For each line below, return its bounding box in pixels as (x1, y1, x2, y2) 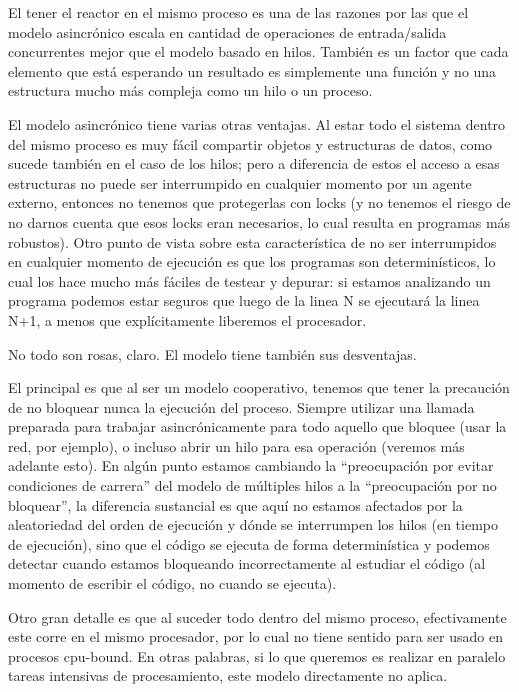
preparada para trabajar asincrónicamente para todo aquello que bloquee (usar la (8, 416, 507, 437)
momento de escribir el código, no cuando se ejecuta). (8, 573, 337, 594)
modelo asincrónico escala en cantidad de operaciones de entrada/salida (8, 21, 447, 42)
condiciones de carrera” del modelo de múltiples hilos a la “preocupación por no (8, 475, 497, 496)
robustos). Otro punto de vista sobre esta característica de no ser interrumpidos (8, 231, 497, 252)
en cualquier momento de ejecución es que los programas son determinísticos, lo (8, 251, 496, 272)
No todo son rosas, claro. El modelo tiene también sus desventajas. (8, 343, 417, 364)
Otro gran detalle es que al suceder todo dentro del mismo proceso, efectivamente (8, 606, 507, 627)
